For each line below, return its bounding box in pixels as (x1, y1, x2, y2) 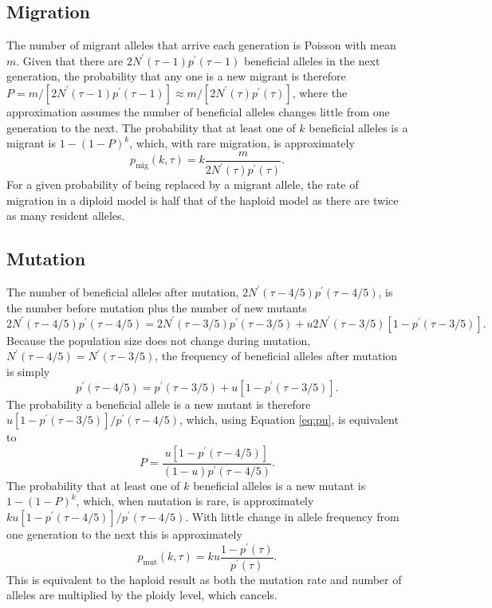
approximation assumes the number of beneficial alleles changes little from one (6, 103, 390, 120)
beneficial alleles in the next (243, 52, 380, 69)
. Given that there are (16, 52, 124, 69)
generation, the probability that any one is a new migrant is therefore (6, 68, 346, 84)
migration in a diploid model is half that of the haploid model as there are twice (6, 191, 399, 208)
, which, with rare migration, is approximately (129, 135, 355, 151)
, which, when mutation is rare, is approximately (76, 492, 314, 509)
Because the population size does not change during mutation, (6, 331, 311, 348)
